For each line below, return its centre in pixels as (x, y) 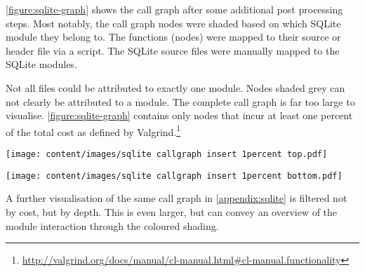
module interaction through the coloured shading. (112, 225)
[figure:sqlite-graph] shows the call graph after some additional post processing (174, 9)
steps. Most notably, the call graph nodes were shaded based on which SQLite (173, 23)
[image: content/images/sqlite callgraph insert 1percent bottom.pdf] (174, 176)
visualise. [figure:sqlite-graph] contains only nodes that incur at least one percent (179, 115)
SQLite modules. (41, 64)
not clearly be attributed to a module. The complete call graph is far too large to (180, 101)
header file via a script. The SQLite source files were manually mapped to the (173, 50)
